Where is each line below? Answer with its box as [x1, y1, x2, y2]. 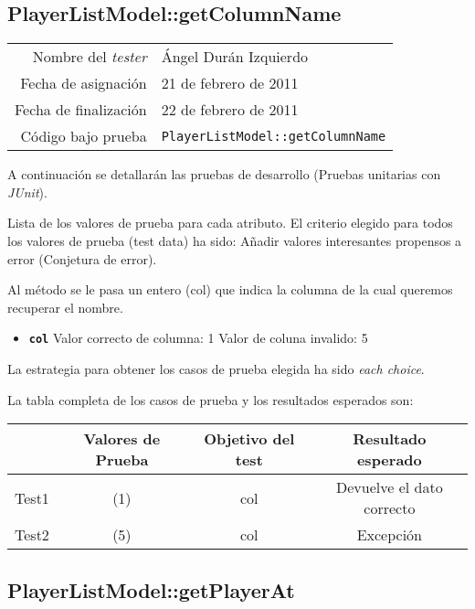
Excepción [356, 524, 423, 546]
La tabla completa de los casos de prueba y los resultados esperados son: [7, 390, 414, 409]
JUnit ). [7, 182, 47, 201]
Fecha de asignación [20, 72, 147, 94]
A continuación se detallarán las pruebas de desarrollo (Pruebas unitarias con [7, 165, 441, 184]
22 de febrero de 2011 [161, 99, 299, 121]
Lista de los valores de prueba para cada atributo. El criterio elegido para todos [7, 213, 453, 232]
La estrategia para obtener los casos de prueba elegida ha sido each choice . [7, 359, 425, 379]
